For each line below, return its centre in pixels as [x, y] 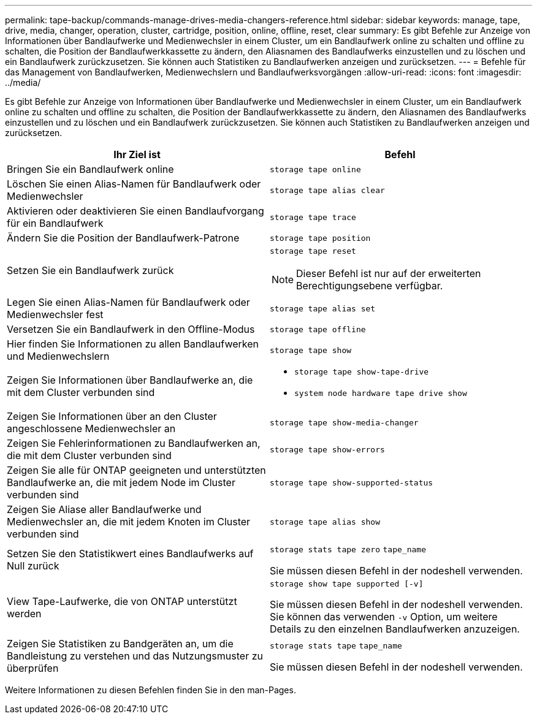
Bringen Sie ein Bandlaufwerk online [90, 169]
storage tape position [320, 238]
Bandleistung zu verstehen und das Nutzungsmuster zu [135, 656]
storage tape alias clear [327, 190]
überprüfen [33, 668]
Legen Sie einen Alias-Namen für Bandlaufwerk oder [128, 302]
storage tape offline [318, 329]
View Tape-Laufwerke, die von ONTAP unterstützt [122, 601]
